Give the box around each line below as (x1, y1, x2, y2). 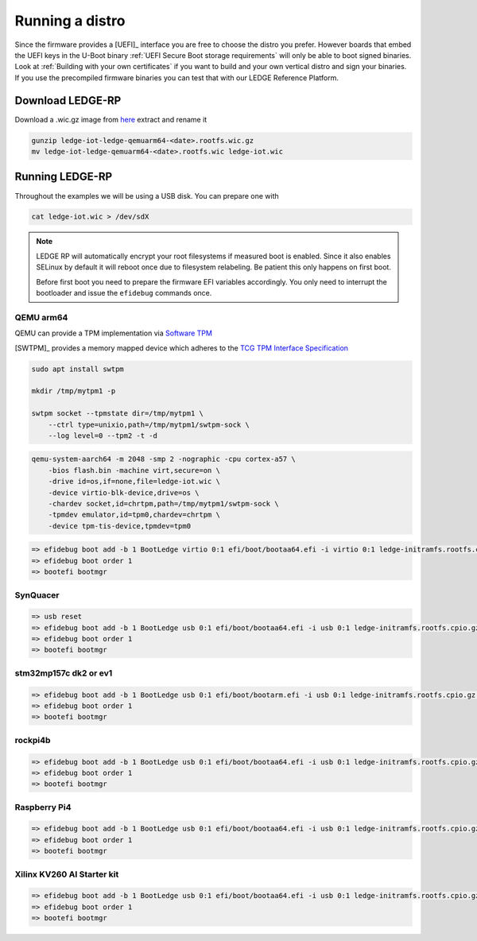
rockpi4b (14, 734, 51, 745)
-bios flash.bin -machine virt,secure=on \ (48, 466, 220, 474)
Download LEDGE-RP (14, 94, 122, 107)
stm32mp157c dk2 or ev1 (14, 668, 113, 679)
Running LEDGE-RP (14, 170, 113, 184)
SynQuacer (14, 589, 60, 600)
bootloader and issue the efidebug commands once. (36, 288, 212, 298)
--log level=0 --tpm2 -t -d (48, 431, 158, 440)
